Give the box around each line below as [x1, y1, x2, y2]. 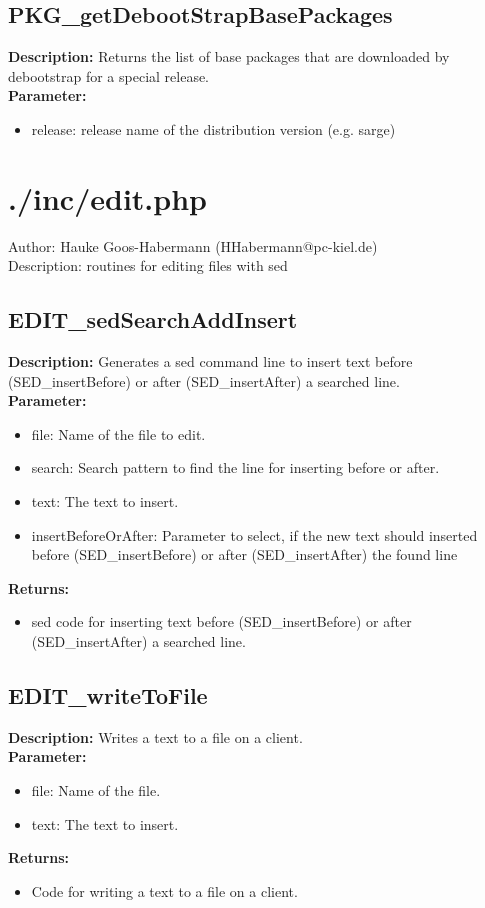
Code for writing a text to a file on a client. [31, 880, 298, 901]
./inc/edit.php [8, 177, 207, 218]
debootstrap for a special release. [8, 65, 210, 86]
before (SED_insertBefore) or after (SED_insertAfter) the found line [31, 544, 458, 565]
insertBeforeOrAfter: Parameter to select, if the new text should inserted [31, 524, 478, 545]
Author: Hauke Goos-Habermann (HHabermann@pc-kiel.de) [8, 235, 378, 256]
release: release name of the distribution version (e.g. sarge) [31, 118, 396, 139]
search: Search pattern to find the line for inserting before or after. [31, 457, 440, 478]
